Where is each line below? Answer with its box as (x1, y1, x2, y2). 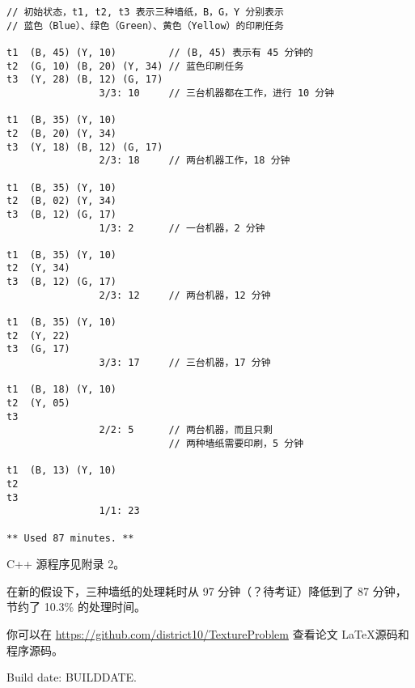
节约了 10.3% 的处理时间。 (6, 598, 146, 615)
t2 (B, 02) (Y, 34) (6, 195, 117, 207)
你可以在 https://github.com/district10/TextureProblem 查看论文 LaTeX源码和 (6, 626, 409, 643)
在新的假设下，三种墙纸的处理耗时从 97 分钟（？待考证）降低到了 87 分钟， (6, 582, 407, 599)
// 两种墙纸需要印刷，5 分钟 (168, 438, 304, 449)
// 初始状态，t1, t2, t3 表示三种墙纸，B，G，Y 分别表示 (6, 6, 284, 18)
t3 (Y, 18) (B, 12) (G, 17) (6, 141, 163, 153)
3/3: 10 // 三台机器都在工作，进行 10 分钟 (99, 87, 335, 99)
